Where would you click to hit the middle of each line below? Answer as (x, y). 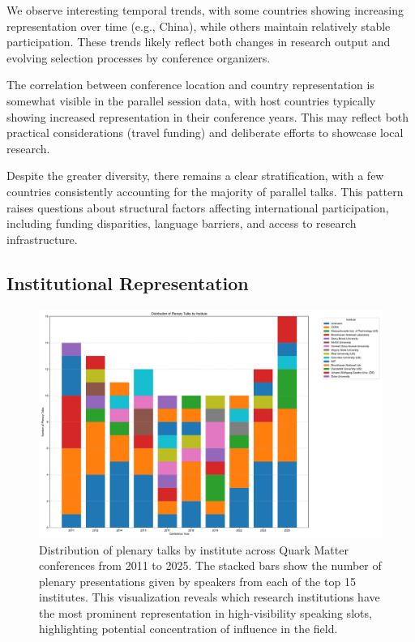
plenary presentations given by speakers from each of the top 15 (197, 581)
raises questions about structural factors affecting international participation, (198, 207)
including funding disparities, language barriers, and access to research (182, 223)
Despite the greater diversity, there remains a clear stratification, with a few (195, 175)
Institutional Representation (128, 282)
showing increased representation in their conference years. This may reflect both (208, 116)
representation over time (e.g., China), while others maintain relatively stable (199, 26)
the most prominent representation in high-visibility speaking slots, (205, 612)
